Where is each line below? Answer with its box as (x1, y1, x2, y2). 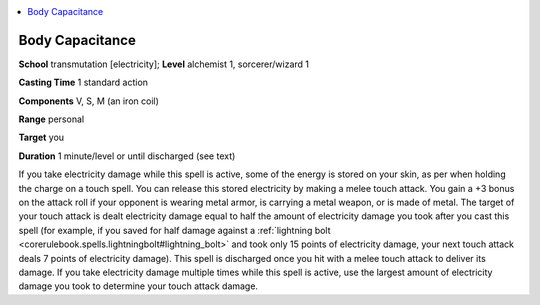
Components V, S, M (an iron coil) (18, 95, 160, 107)
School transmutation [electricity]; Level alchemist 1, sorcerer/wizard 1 (18, 58, 310, 70)
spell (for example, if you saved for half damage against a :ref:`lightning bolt (18, 224, 331, 236)
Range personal (18, 113, 85, 125)
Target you (18, 131, 65, 144)
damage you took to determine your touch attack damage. (18, 280, 259, 292)
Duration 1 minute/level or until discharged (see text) (18, 150, 236, 162)
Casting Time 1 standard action (18, 76, 149, 89)
